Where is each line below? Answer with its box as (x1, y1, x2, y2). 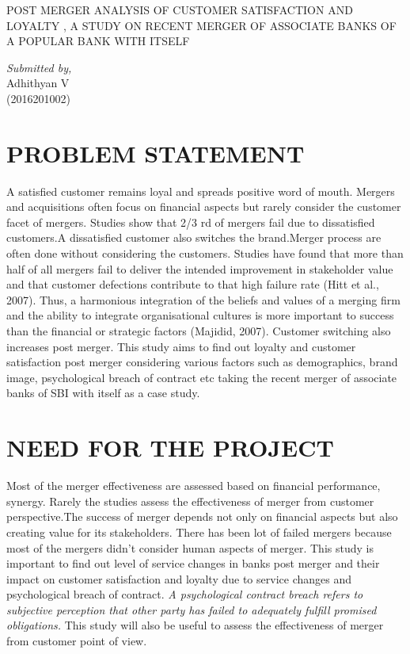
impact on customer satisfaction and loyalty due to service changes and (6, 570, 351, 587)
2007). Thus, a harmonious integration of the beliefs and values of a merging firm (6, 291, 401, 308)
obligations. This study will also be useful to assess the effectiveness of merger (6, 617, 384, 633)
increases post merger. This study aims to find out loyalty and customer (6, 338, 356, 354)
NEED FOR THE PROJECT (6, 431, 334, 464)
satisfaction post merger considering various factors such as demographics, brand (6, 354, 398, 370)
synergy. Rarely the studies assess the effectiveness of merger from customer (6, 492, 374, 509)
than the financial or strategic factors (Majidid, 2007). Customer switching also (6, 323, 391, 339)
